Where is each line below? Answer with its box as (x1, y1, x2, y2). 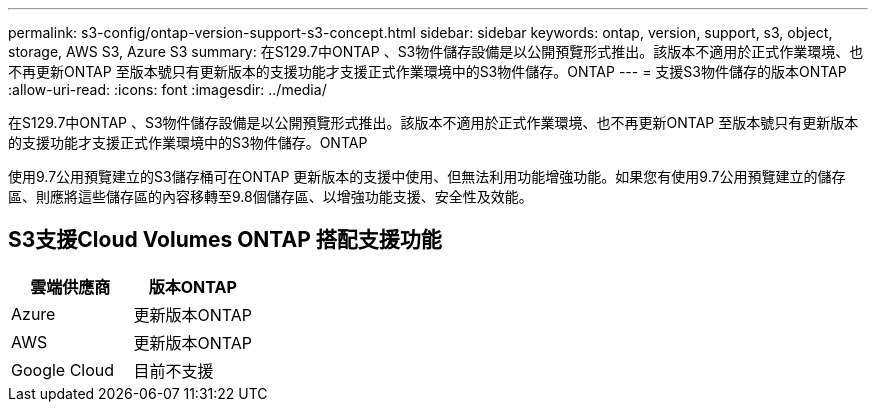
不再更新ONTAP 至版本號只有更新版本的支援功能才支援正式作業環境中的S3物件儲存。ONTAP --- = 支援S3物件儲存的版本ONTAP (8, 63, 847, 80)
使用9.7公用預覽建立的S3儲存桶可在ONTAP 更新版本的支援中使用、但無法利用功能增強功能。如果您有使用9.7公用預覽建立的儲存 (8, 168, 846, 185)
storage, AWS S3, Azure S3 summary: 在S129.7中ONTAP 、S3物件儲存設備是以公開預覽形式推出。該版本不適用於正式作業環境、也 (8, 43, 864, 60)
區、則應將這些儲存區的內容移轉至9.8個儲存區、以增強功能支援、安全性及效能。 (8, 188, 533, 205)
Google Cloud (11, 359, 115, 380)
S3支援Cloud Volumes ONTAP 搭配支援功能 (8, 227, 442, 253)
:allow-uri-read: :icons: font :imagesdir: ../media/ (8, 81, 327, 98)
